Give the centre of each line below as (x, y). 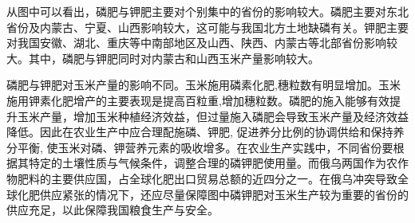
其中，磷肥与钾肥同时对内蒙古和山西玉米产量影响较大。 (174, 58)
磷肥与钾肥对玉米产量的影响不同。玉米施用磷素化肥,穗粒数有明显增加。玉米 (204, 85)
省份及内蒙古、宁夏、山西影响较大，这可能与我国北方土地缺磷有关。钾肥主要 (207, 27)
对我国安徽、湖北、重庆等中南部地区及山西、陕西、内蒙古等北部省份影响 (196, 43)
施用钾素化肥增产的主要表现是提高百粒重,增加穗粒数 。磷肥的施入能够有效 (198, 100)
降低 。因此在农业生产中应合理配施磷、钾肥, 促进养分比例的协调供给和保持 (200, 132)
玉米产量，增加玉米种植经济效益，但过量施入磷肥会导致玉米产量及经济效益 (213, 116)
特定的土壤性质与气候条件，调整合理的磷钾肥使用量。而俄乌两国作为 (207, 163)
